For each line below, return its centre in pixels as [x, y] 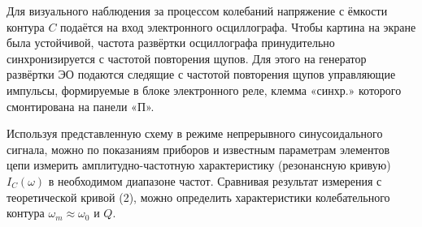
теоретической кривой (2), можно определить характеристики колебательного [198, 197]
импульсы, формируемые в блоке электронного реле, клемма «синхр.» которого [204, 90]
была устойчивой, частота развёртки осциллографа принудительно [171, 43]
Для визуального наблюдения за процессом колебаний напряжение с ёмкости [197, 11]
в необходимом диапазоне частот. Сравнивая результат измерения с [215, 180]
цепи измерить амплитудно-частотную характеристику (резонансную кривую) [199, 165]
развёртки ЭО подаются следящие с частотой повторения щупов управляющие [201, 74]
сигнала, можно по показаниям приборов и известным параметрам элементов [198, 149]
